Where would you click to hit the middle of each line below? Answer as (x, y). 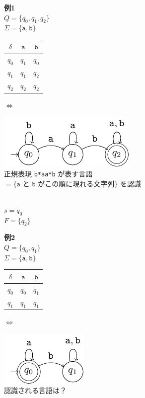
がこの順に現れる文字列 (76, 184)
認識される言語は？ (35, 390)
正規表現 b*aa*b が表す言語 (48, 173)
